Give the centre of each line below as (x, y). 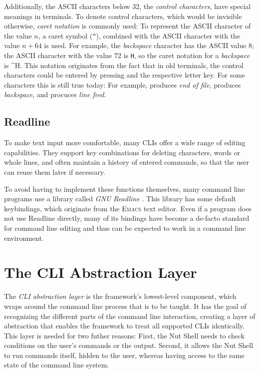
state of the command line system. (57, 365)
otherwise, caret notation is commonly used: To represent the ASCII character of (128, 26)
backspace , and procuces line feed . (55, 94)
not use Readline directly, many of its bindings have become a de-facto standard (127, 218)
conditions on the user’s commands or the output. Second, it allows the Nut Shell (129, 345)
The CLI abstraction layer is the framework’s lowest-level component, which (120, 296)
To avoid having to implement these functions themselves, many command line (125, 189)
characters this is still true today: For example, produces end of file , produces (123, 84)
